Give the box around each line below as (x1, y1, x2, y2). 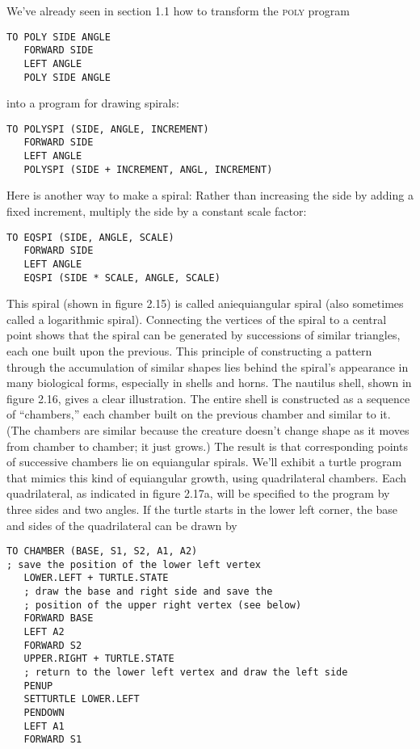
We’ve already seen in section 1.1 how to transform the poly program (6, 2, 350, 19)
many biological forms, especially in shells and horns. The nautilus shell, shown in (6, 374, 412, 391)
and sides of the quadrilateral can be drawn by (6, 516, 237, 533)
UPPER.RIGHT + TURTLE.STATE (23, 653, 174, 665)
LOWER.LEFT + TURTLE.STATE (23, 572, 169, 584)
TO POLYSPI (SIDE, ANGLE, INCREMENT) (6, 123, 209, 135)
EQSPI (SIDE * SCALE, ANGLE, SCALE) (23, 271, 220, 284)
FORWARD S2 (23, 639, 82, 651)
